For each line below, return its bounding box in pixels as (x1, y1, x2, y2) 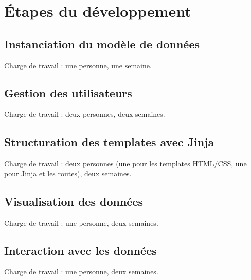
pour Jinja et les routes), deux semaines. (4, 168, 132, 178)
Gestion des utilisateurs (4, 85, 132, 101)
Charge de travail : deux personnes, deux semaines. (4, 109, 165, 119)
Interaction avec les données (4, 242, 157, 258)
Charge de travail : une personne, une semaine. (4, 59, 152, 70)
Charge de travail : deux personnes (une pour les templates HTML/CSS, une (4, 158, 247, 169)
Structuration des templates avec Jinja (4, 134, 214, 150)
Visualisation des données (4, 193, 143, 209)
